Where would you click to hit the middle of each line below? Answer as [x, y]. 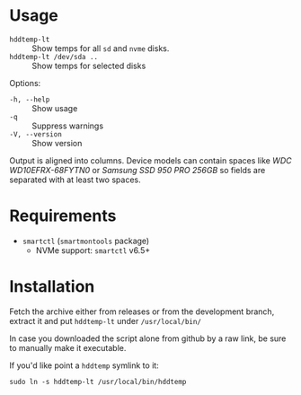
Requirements [63, 216]
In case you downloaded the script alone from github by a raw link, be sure [148, 338]
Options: [25, 83]
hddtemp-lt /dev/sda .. [54, 57]
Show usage [55, 108]
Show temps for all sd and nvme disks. [101, 48]
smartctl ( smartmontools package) [86, 241]
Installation [52, 287]
